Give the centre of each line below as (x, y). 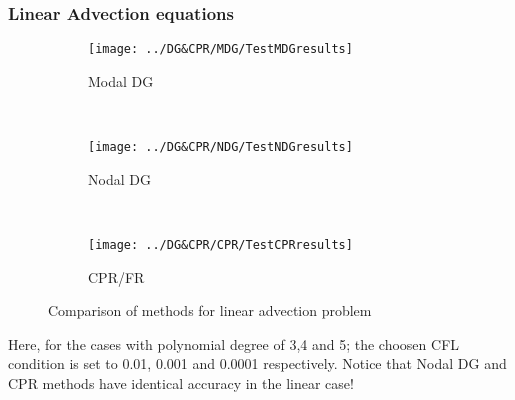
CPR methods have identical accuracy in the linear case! (181, 382)
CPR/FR (116, 276)
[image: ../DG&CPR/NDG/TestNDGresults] (220, 147)
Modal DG (121, 80)
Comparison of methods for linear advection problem (210, 310)
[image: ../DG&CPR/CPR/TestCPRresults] (220, 244)
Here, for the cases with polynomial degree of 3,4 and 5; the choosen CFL (234, 343)
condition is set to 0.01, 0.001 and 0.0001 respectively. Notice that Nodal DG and (257, 363)
